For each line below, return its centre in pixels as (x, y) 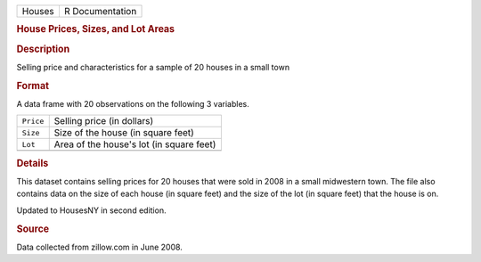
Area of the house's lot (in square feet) (135, 144)
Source (33, 229)
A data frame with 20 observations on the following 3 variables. (133, 103)
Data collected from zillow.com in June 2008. (99, 247)
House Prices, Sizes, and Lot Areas (96, 29)
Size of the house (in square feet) (124, 133)
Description (43, 49)
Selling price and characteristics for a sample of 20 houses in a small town (153, 67)
